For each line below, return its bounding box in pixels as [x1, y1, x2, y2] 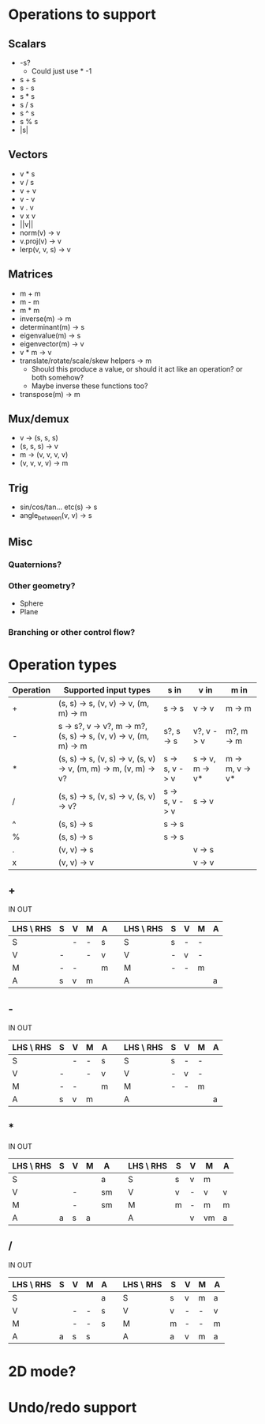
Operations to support [8, 6, 156, 24]
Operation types [8, 655, 117, 674]
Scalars [8, 37, 47, 51]
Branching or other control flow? [8, 626, 136, 637]
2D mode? [8, 1362, 77, 1381]
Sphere [19, 599, 43, 608]
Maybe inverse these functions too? [31, 381, 148, 391]
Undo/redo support [8, 1399, 137, 1417]
